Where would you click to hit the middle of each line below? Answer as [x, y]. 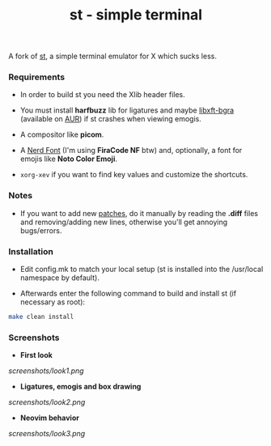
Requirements [37, 77]
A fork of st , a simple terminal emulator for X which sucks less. [112, 56]
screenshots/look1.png [46, 371]
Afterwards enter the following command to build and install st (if [128, 294]
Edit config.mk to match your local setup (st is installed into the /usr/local [142, 270]
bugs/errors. [41, 230]
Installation [31, 251]
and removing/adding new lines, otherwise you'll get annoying [124, 222]
